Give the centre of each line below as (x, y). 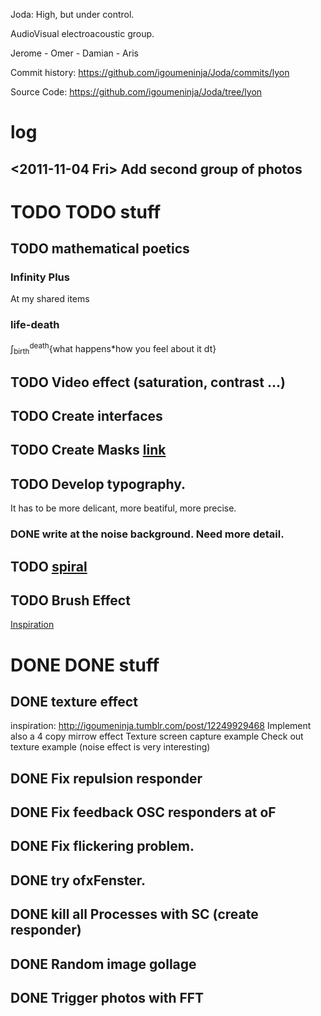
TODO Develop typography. (98, 484)
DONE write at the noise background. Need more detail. (147, 534)
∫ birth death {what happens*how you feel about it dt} (113, 348)
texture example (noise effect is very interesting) (110, 747)
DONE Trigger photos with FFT (107, 998)
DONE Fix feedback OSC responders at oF (143, 812)
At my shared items (50, 299)
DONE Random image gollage (103, 964)
